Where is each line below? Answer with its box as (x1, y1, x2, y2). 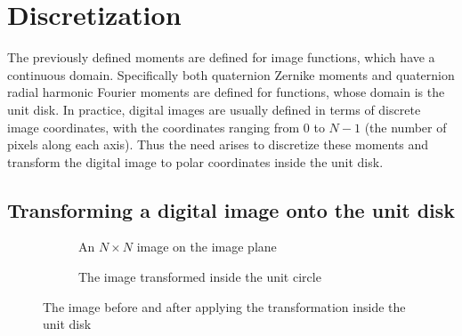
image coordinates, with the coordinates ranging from (7, 117, 300, 136)
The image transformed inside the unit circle (78, 268, 321, 286)
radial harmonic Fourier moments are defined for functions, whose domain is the (7, 83, 445, 101)
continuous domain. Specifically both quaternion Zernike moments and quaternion (7, 65, 455, 84)
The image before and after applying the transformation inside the (43, 297, 406, 316)
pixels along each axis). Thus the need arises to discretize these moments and (7, 135, 429, 154)
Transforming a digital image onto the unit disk (7, 196, 456, 223)
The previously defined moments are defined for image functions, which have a (7, 48, 435, 67)
